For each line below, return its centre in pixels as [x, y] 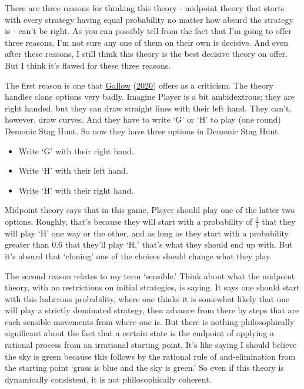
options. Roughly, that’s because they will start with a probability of [129, 221]
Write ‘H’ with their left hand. [73, 170]
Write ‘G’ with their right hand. [76, 150]
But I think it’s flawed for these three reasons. [88, 65]
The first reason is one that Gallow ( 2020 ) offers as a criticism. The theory [139, 85]
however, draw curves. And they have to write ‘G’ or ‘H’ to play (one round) [143, 119]
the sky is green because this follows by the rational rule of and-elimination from [150, 356]
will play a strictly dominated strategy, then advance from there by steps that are [152, 310]
